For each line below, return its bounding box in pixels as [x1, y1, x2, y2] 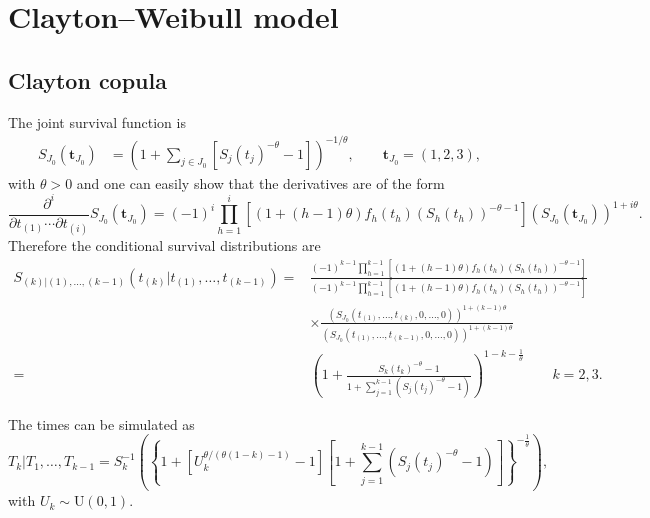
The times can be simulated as [8, 413, 195, 434]
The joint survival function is [8, 111, 186, 132]
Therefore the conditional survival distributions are [8, 235, 321, 256]
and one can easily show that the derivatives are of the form [76, 172, 445, 193]
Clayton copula [8, 64, 167, 95]
